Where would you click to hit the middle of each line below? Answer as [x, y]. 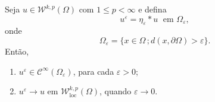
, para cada [94, 71]
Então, [17, 51]
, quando [116, 91]
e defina [152, 9]
